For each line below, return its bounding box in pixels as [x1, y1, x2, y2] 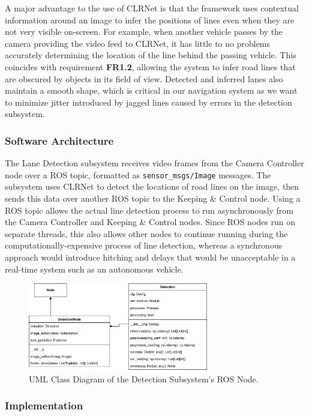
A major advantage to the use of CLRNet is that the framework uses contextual [5, 2, 299, 14]
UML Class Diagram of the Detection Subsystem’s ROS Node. [29, 372, 259, 385]
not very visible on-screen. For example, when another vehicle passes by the [5, 25, 283, 38]
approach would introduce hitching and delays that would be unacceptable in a [5, 250, 296, 263]
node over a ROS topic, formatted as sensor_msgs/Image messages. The [5, 168, 271, 181]
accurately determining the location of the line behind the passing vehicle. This [5, 49, 296, 61]
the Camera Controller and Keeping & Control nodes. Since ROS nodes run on [5, 216, 295, 228]
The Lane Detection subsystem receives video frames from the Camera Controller [5, 157, 304, 169]
